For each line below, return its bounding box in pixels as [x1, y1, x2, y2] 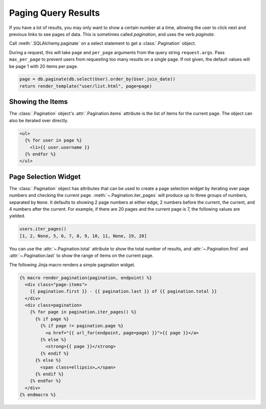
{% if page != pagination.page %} [40, 323, 124, 329]
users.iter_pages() [19, 226, 66, 232]
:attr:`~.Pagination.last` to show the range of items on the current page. [9, 252, 154, 258]
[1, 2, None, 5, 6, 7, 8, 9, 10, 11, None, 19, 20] [19, 233, 147, 239]
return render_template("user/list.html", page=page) [19, 83, 152, 89]
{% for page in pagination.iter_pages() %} [30, 309, 136, 315]
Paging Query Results [9, 7, 100, 18]
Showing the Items [9, 97, 68, 106]
